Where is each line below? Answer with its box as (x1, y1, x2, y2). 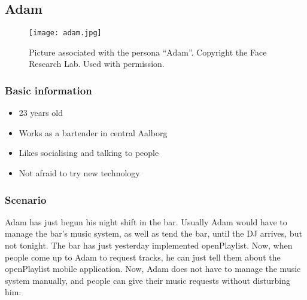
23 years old (19, 106, 63, 119)
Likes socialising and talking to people (19, 146, 159, 159)
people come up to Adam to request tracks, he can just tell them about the (5, 250, 281, 263)
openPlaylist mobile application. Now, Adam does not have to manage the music (5, 262, 301, 275)
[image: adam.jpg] (29, 29, 102, 38)
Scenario (5, 192, 47, 207)
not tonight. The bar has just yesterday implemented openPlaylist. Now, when (5, 239, 293, 252)
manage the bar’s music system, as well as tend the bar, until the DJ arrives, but (5, 227, 302, 240)
